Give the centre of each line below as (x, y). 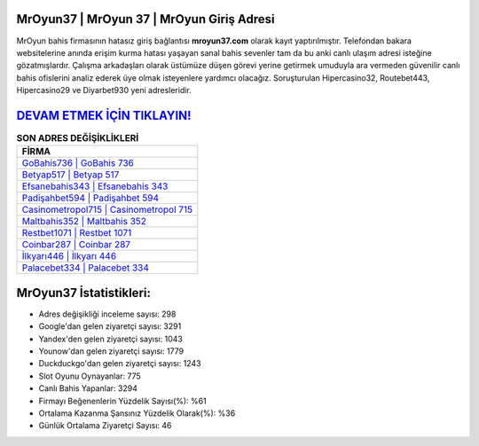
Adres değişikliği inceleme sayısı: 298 (107, 314)
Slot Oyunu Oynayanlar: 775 (90, 376)
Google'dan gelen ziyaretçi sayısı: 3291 (110, 326)
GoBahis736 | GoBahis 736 (78, 163)
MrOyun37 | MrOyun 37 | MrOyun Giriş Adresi (145, 19)
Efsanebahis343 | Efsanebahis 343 (95, 186)
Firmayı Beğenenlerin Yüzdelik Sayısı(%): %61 (123, 401)
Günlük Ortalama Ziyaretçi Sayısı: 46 (105, 426)
